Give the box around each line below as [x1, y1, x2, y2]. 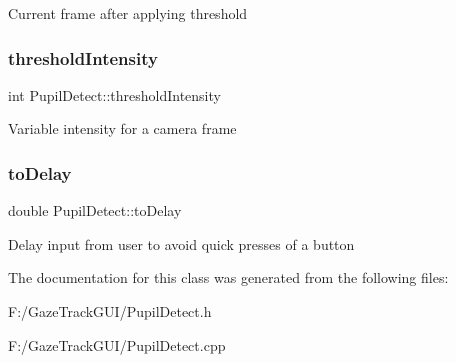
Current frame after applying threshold [8, 3, 248, 23]
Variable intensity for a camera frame [8, 118, 237, 139]
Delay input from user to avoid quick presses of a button [8, 233, 355, 254]
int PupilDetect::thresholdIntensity [8, 84, 221, 105]
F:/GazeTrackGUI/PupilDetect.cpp [8, 334, 226, 355]
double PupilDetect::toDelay [8, 200, 182, 221]
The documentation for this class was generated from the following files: [8, 267, 449, 288]
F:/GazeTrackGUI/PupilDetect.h [8, 301, 212, 321]
